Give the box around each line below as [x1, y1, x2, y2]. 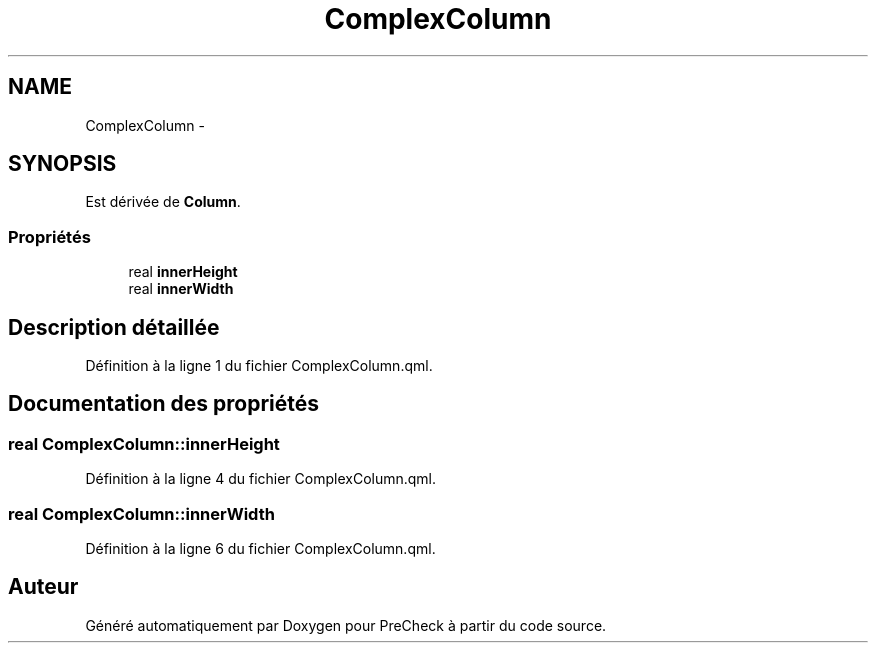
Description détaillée [8, 314, 220, 340]
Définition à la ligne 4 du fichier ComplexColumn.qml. [85, 470, 437, 488]
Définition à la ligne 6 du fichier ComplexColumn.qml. [85, 540, 436, 557]
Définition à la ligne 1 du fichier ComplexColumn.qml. [85, 357, 433, 375]
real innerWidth [128, 280, 234, 298]
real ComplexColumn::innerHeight [8, 433, 280, 454]
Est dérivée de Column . [85, 193, 241, 211]
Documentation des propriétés [8, 391, 319, 417]
